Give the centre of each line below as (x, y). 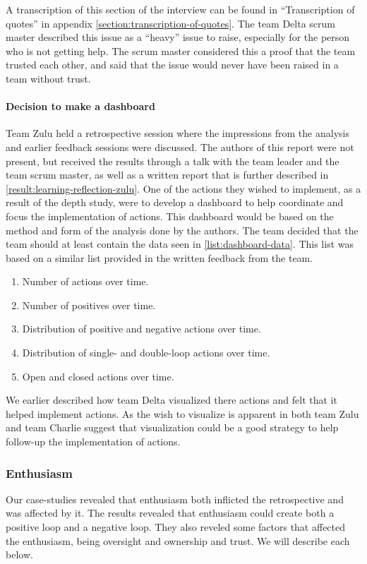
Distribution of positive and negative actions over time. (142, 329)
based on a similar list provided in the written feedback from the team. (160, 257)
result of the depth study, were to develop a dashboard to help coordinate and (175, 202)
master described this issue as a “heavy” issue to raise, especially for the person (178, 37)
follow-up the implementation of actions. (93, 442)
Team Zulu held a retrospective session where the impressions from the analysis (178, 133)
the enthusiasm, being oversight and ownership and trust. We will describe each (178, 540)
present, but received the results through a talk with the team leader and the (173, 161)
